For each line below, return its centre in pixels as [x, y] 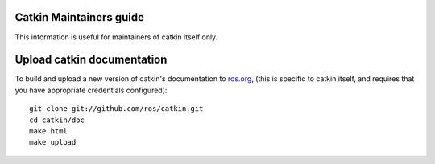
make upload [53, 142]
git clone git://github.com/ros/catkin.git [116, 109]
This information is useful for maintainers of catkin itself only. [116, 37]
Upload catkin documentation [91, 60]
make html [48, 131]
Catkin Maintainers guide [80, 17]
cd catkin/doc [57, 120]
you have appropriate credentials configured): [91, 90]
